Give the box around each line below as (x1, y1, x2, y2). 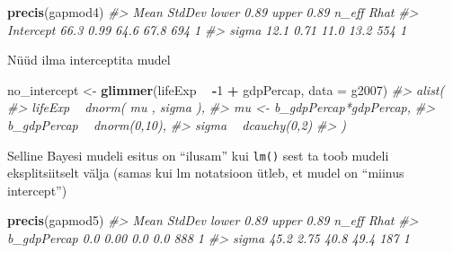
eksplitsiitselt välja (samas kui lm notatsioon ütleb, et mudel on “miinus (7, 163, 404, 182)
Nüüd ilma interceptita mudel (7, 50, 171, 69)
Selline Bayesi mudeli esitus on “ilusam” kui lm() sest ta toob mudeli (7, 145, 389, 164)
